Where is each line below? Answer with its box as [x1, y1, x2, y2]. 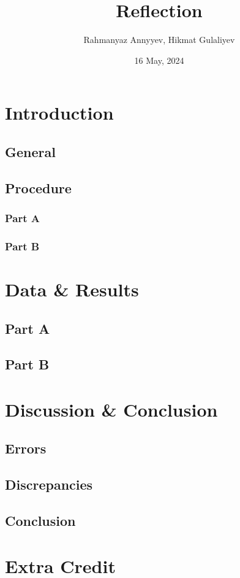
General [5, 142, 56, 161]
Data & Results [5, 276, 139, 301]
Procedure [5, 178, 72, 197]
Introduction [5, 100, 114, 125]
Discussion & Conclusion [5, 396, 218, 422]
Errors [5, 439, 47, 458]
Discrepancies [5, 475, 93, 494]
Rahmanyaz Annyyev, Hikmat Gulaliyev [83, 33, 235, 46]
